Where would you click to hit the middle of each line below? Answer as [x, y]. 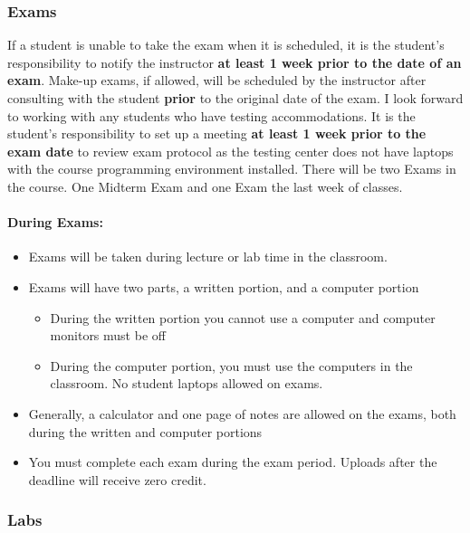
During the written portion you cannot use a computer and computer [243, 317]
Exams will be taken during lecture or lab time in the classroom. [208, 257]
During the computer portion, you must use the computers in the [231, 365]
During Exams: [55, 222]
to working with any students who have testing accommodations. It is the [211, 115]
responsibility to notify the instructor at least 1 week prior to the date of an [235, 62]
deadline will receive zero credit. [117, 479]
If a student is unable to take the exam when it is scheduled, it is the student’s [226, 45]
